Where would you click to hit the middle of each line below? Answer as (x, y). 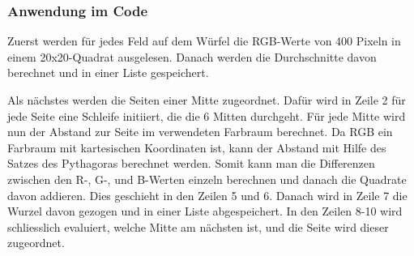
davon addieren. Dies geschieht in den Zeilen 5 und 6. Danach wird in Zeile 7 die (207, 195)
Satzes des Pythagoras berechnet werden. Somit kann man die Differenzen (191, 163)
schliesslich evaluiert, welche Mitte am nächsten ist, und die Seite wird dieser (198, 226)
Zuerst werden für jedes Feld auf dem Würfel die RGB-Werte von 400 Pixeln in (204, 41)
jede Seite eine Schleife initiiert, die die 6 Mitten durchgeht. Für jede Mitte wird (207, 115)
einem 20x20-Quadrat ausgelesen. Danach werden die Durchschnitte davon (192, 56)
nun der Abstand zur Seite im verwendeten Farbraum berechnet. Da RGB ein (200, 132)
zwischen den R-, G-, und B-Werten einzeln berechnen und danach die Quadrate (207, 179)
